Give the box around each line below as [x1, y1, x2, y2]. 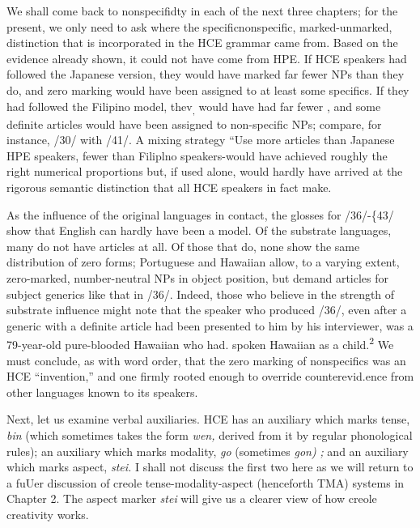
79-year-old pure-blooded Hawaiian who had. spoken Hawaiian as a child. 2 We [6, 334, 394, 353]
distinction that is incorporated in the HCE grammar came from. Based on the [6, 34, 398, 51]
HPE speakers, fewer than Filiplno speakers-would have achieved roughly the [6, 147, 388, 164]
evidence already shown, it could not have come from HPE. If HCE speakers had [6, 49, 407, 66]
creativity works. [6, 506, 89, 522]
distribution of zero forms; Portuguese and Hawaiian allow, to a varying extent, [6, 253, 400, 270]
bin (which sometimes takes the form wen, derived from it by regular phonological [6, 427, 413, 444]
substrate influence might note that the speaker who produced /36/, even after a [6, 301, 407, 318]
